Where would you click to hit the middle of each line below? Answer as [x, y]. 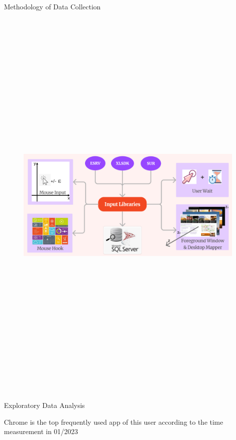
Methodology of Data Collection [52, 6]
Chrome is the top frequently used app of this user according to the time [114, 422]
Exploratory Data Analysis [44, 405]
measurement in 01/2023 [41, 431]
